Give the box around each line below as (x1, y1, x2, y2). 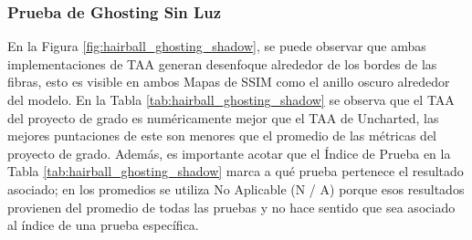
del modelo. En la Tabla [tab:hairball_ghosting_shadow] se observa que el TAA (7, 90, 455, 109)
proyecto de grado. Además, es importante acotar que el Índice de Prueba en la (7, 143, 451, 162)
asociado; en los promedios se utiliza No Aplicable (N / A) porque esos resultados (7, 179, 465, 198)
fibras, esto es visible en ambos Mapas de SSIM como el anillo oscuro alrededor (7, 72, 450, 91)
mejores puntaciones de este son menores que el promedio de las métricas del (7, 126, 436, 145)
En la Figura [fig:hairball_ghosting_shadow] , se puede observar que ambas (7, 37, 426, 56)
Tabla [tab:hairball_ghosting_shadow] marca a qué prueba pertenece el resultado (7, 162, 464, 181)
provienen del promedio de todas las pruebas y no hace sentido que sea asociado (7, 197, 456, 216)
